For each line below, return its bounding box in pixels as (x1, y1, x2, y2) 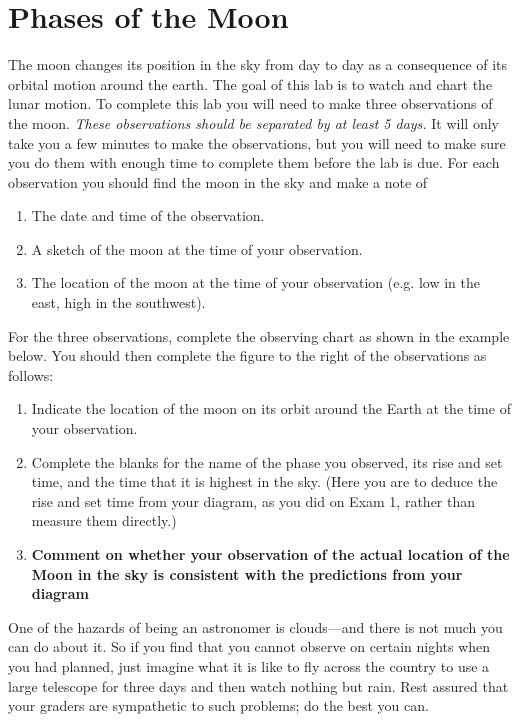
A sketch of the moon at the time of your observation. (31, 238, 363, 259)
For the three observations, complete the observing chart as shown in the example (8, 325, 510, 346)
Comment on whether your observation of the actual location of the (31, 544, 510, 564)
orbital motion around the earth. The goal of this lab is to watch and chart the (8, 73, 493, 94)
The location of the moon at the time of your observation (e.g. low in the (31, 272, 480, 293)
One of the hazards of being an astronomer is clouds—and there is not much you (8, 616, 503, 637)
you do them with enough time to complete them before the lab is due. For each (8, 152, 500, 173)
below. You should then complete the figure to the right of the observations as (8, 345, 487, 366)
